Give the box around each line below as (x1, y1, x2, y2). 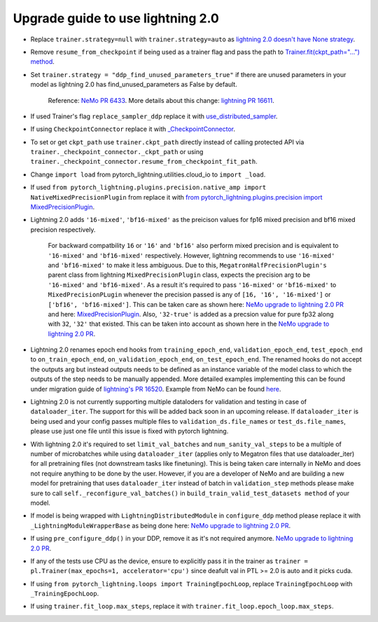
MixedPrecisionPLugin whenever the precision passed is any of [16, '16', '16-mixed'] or (48, 291, 332, 299)
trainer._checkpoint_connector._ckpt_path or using (30, 148, 204, 156)
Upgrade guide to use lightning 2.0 (13, 11, 220, 26)
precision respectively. (30, 225, 96, 234)
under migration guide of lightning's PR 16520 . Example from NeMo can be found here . (30, 385, 281, 393)
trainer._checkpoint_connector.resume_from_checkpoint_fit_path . (30, 158, 258, 166)
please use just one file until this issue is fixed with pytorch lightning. (30, 427, 229, 436)
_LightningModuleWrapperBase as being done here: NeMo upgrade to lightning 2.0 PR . (30, 521, 290, 530)
